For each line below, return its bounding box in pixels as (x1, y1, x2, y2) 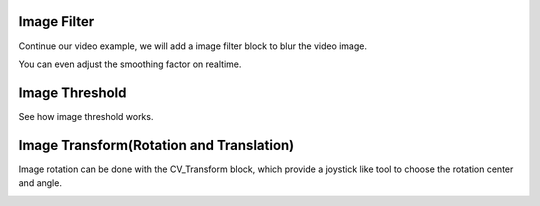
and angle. (18, 177, 62, 189)
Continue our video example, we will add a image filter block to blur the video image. (18, 40, 368, 52)
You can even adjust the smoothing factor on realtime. (18, 58, 242, 70)
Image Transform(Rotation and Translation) (18, 136, 295, 154)
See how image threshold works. (18, 110, 154, 122)
